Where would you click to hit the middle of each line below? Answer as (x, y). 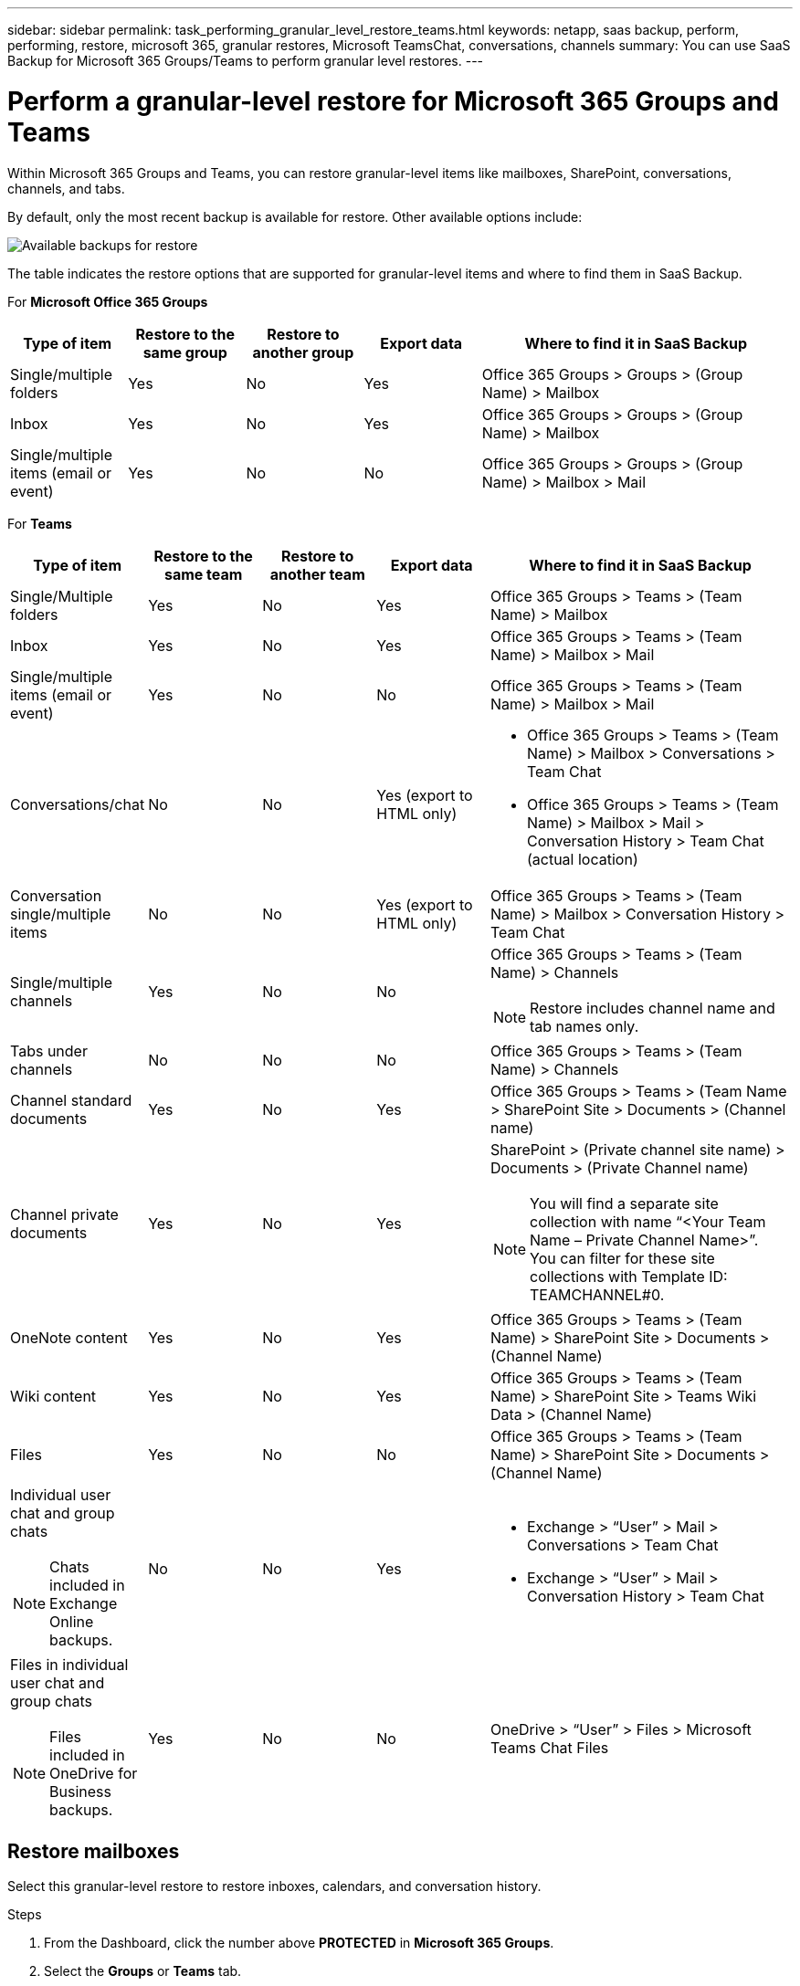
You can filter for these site (622, 1258)
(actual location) (582, 859)
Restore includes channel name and (653, 1008)
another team (317, 574)
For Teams (40, 523)
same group (185, 352)
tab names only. (584, 1026)
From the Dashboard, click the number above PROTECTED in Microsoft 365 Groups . (299, 1943)
